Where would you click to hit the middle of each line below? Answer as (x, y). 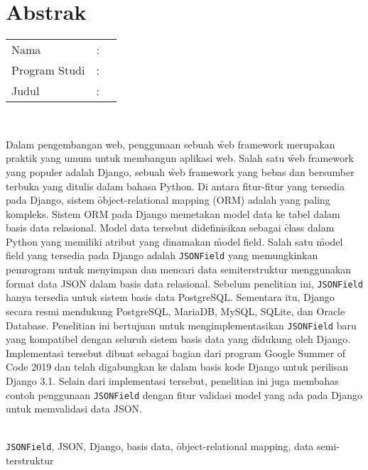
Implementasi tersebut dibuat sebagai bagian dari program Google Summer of (176, 352)
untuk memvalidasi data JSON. (74, 409)
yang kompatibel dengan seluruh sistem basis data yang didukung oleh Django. (178, 339)
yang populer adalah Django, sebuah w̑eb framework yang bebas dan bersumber (180, 171)
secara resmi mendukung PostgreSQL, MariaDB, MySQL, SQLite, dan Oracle (175, 311)
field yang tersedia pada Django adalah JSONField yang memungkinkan (162, 255)
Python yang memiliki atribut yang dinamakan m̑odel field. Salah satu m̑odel (174, 241)
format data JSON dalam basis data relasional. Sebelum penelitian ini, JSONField (184, 283)
